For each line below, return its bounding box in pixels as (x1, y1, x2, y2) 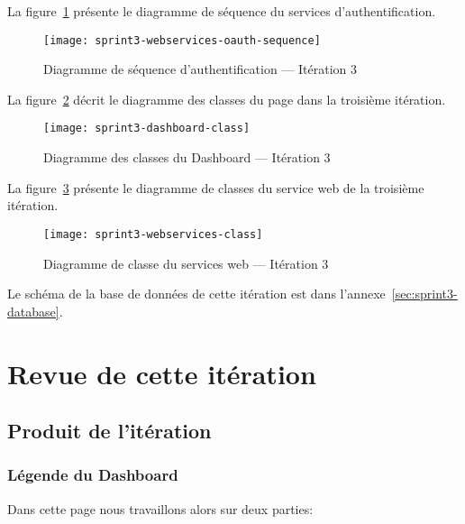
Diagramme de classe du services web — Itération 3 (43, 253, 329, 272)
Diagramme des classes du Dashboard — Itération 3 (43, 148, 331, 167)
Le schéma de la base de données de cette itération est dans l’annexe (7, 284, 386, 303)
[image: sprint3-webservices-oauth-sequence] (43, 33, 321, 47)
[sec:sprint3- (391, 284, 458, 303)
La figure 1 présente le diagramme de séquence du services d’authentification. (7, 2, 436, 20)
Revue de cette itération (7, 354, 316, 391)
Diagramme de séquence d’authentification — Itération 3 (43, 60, 358, 78)
